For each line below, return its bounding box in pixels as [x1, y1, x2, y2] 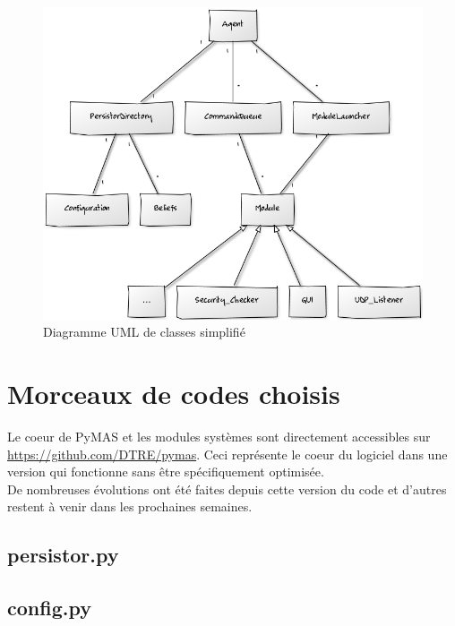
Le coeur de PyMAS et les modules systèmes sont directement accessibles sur [7, 427, 431, 446]
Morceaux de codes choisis [7, 375, 340, 412]
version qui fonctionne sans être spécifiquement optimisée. [7, 462, 324, 481]
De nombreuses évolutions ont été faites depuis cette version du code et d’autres [7, 479, 447, 498]
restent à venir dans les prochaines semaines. [7, 497, 253, 516]
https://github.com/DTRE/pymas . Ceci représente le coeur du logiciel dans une [7, 444, 448, 463]
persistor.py [7, 541, 119, 569]
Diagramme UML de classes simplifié [43, 322, 245, 341]
